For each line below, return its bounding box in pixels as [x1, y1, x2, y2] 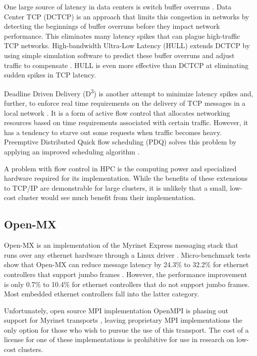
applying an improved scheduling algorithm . [4, 146, 140, 156]
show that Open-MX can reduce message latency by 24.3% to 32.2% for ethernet [4, 259, 249, 270]
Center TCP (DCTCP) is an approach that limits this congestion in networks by [4, 11, 249, 21]
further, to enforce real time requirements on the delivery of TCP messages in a [4, 98, 246, 108]
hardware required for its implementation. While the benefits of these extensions [4, 173, 248, 183]
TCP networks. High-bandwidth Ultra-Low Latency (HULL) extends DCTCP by [4, 40, 250, 51]
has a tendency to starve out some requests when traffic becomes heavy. [4, 127, 222, 137]
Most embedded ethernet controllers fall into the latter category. [4, 288, 199, 299]
